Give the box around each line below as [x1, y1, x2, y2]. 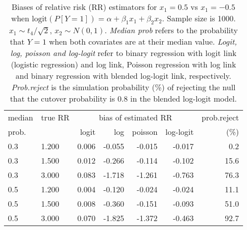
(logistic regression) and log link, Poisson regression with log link [10, 58, 236, 70]
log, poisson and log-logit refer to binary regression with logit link [10, 47, 237, 59]
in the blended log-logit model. [130, 93, 237, 105]
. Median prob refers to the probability [104, 24, 238, 36]
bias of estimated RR [99, 112, 173, 123]
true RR [41, 112, 70, 123]
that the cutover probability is [10, 93, 115, 105]
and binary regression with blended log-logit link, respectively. [15, 70, 232, 82]
